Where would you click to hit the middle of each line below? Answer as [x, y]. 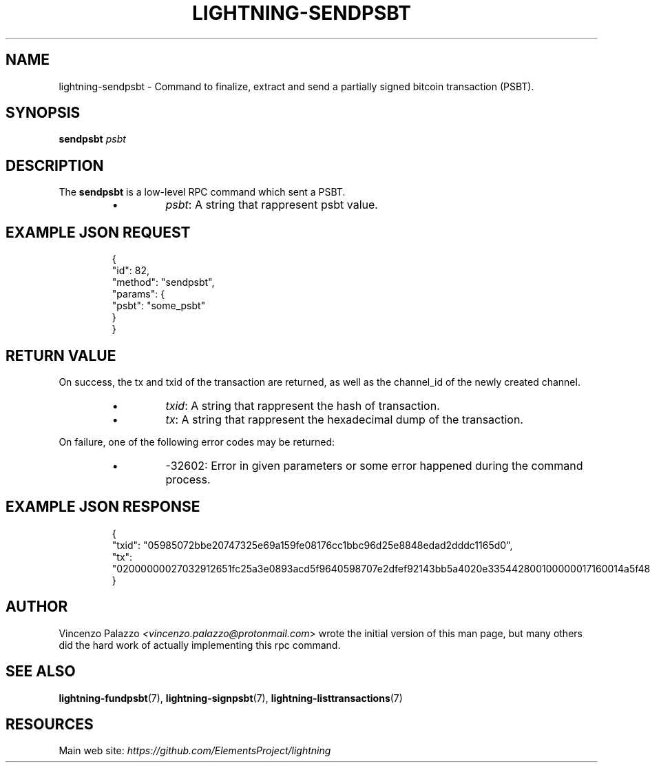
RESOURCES [50, 724]
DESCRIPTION [55, 165]
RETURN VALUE [61, 355]
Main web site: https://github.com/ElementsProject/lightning [195, 751]
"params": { [138, 294]
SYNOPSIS [43, 113]
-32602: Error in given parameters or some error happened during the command [374, 465]
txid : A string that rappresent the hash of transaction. [303, 405]
